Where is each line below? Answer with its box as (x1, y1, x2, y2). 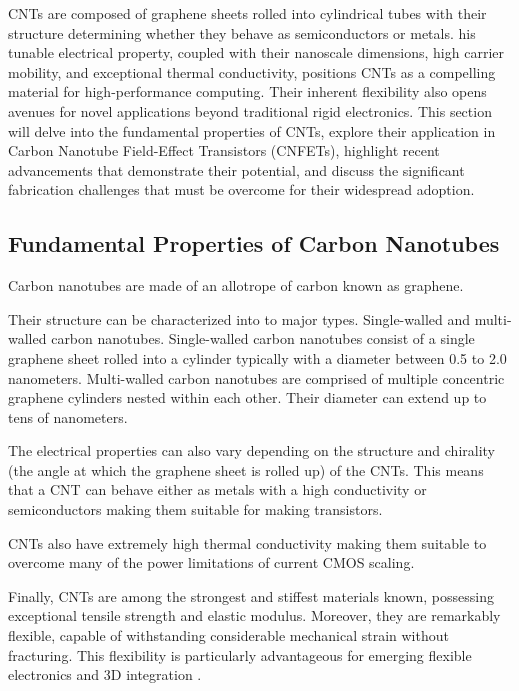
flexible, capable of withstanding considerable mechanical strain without (8, 625, 449, 646)
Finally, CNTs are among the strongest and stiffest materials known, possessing (8, 585, 494, 606)
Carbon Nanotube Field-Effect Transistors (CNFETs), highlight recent (8, 140, 440, 161)
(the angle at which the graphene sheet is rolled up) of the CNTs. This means (8, 459, 484, 480)
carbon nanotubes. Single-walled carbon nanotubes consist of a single (51, 328, 475, 349)
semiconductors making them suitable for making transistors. (8, 499, 383, 520)
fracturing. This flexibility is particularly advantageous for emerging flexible (8, 644, 472, 665)
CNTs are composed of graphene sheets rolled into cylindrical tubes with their (8, 3, 487, 23)
